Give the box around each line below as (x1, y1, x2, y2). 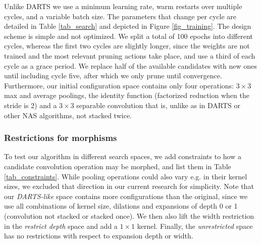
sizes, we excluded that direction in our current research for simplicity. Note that (4, 181, 254, 191)
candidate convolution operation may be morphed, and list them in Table (4, 161, 231, 171)
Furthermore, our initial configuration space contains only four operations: (4, 80, 234, 90)
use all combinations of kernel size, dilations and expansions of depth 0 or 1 (4, 201, 238, 211)
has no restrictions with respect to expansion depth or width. (4, 230, 193, 241)
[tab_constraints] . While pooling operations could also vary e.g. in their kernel (4, 171, 247, 181)
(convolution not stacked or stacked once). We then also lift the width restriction (4, 210, 254, 221)
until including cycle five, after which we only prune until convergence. (4, 70, 222, 81)
